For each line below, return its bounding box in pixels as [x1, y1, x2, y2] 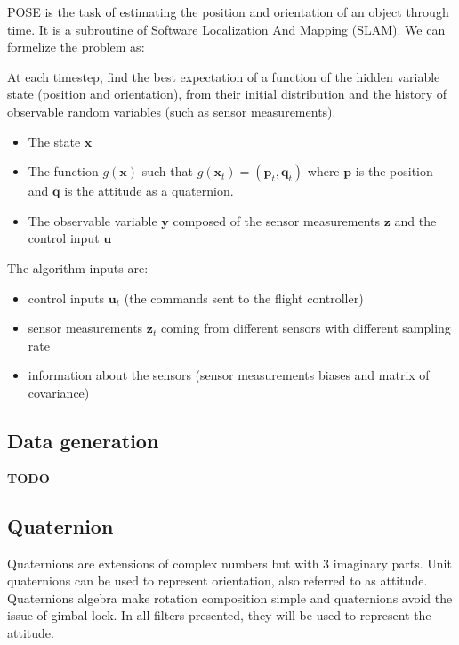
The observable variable [28, 211, 157, 230]
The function [28, 162, 99, 181]
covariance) [28, 383, 90, 401]
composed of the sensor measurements [173, 211, 381, 230]
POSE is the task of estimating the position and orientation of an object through [7, 3, 449, 20]
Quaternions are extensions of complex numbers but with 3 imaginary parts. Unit [7, 553, 452, 572]
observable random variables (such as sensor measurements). [7, 101, 336, 120]
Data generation [7, 426, 159, 454]
